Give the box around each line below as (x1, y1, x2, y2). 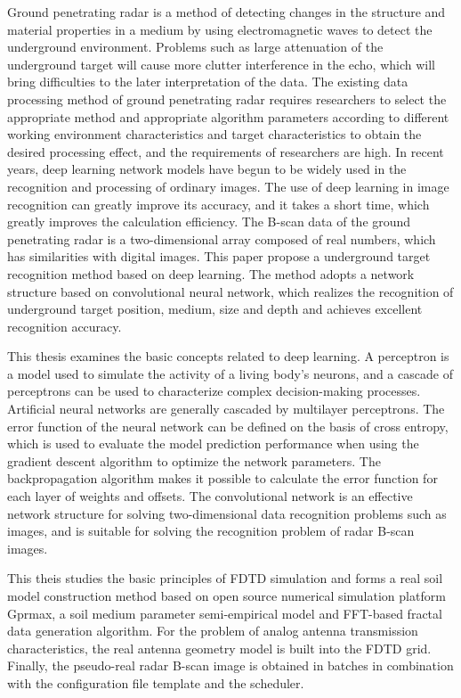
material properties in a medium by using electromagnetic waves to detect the (7, 20, 433, 38)
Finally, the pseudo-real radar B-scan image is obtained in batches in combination (7, 656, 454, 675)
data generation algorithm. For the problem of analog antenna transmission (7, 621, 418, 640)
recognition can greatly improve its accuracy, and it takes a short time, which (7, 194, 430, 213)
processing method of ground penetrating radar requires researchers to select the (7, 89, 447, 108)
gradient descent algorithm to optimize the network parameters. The (7, 451, 381, 470)
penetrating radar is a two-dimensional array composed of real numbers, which (7, 229, 436, 248)
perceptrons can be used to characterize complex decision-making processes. (7, 382, 421, 400)
